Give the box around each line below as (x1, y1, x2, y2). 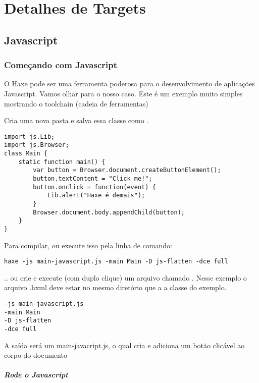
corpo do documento (4, 350, 67, 360)
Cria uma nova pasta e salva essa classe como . (4, 115, 149, 126)
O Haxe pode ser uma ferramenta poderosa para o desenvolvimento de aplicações (4, 78, 255, 89)
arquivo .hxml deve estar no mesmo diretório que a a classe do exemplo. (4, 282, 227, 293)
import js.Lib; (4, 133, 55, 140)
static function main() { (18, 158, 106, 166)
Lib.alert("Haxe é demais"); (47, 192, 145, 199)
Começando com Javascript (4, 59, 117, 71)
